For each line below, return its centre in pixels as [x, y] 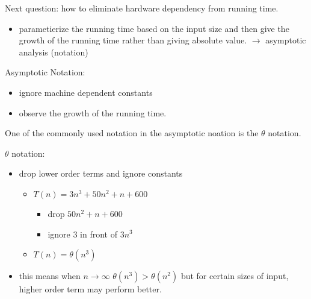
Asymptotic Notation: [45, 72]
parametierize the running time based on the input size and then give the [154, 28]
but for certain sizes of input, [235, 276]
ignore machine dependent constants [86, 92]
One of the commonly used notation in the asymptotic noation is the [132, 133]
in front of [99, 234]
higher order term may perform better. [90, 289]
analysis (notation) [54, 52]
